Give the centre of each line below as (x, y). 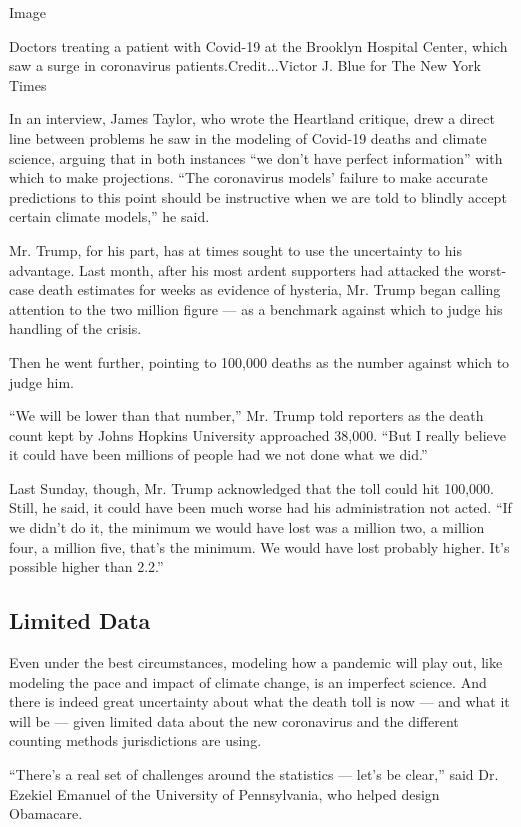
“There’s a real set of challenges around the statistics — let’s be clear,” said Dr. (254, 774)
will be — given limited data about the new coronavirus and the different (234, 720)
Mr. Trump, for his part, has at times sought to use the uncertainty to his (235, 249)
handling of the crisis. (75, 328)
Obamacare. (46, 813)
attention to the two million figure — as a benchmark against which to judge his (256, 308)
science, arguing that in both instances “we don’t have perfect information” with (256, 157)
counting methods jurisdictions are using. (135, 740)
